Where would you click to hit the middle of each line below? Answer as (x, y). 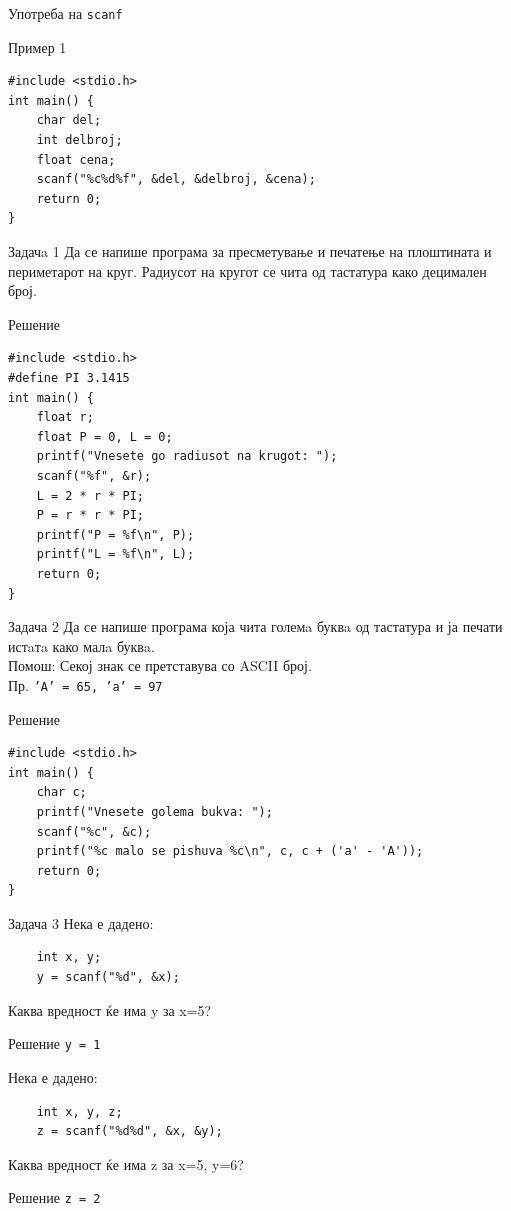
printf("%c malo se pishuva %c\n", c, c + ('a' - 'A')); (230, 851)
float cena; (76, 159)
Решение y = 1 (54, 1043)
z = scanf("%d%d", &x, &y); (129, 1131)
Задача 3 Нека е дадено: (81, 922)
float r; (65, 417)
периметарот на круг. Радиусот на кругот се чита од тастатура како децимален (247, 270)
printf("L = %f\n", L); (115, 554)
